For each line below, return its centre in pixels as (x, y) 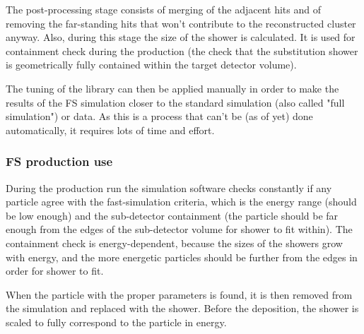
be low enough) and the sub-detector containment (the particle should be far (172, 215)
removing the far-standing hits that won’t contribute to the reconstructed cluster (181, 23)
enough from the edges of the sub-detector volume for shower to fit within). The (179, 229)
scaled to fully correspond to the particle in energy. (116, 322)
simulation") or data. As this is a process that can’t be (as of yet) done (159, 116)
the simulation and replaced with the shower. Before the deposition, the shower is (182, 308)
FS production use (59, 161)
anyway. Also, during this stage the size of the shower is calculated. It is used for (181, 37)
